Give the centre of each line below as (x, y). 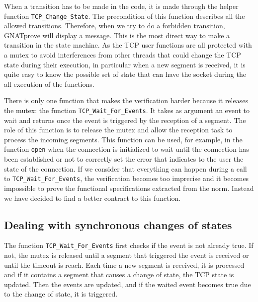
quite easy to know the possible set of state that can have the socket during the (125, 74)
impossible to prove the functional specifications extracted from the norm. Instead (129, 188)
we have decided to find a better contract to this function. (92, 198)
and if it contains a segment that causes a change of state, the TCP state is (119, 274)
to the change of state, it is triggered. (61, 294)
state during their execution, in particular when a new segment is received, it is (125, 64)
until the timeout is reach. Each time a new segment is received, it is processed (124, 265)
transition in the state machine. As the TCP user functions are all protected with (128, 45)
